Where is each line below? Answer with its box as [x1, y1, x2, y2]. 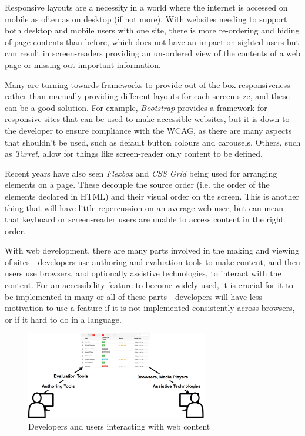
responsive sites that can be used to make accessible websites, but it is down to [5, 113, 290, 125]
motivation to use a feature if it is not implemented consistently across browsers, [5, 302, 295, 314]
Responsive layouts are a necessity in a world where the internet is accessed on [5, 1, 288, 13]
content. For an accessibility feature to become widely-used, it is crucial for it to [5, 279, 293, 291]
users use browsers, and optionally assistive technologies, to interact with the [5, 267, 281, 279]
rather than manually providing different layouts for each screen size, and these [5, 90, 290, 102]
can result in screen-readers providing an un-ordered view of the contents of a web [5, 47, 301, 59]
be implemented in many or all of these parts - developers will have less [5, 290, 262, 302]
